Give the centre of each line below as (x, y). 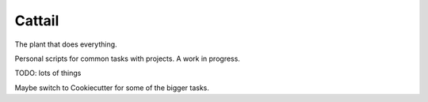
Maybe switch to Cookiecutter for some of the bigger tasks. (112, 88)
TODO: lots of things (48, 73)
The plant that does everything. (66, 44)
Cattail (37, 21)
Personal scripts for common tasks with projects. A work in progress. (128, 59)
